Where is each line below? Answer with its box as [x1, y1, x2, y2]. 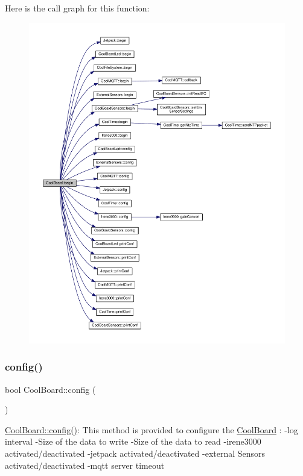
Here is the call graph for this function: [5, 2, 150, 14]
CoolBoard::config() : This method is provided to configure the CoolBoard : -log [5, 423, 298, 436]
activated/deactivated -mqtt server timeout [5, 459, 165, 471]
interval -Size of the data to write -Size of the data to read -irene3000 [5, 435, 261, 448]
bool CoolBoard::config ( [5, 383, 96, 395]
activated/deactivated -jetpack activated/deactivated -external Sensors [5, 446, 266, 459]
